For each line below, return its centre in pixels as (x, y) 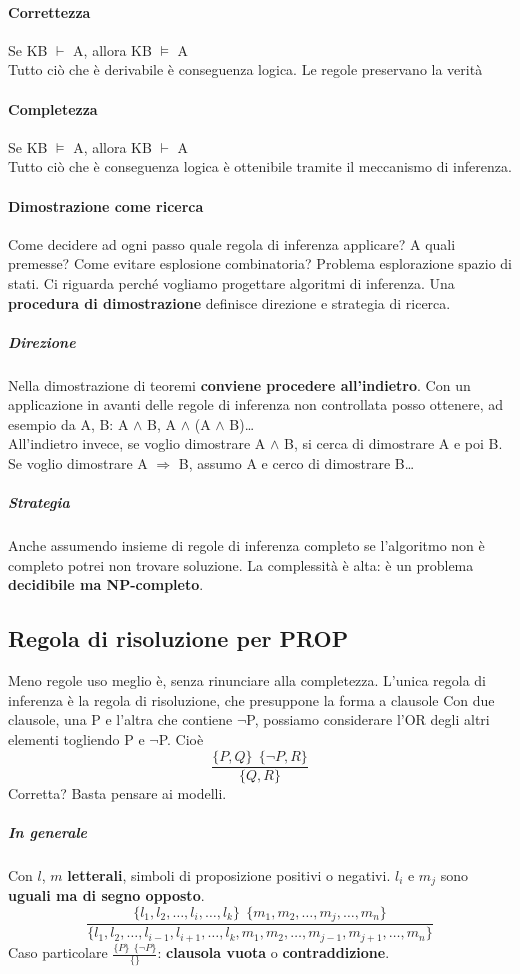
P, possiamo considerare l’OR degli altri (368, 719)
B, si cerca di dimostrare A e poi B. (393, 443)
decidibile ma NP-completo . (106, 584)
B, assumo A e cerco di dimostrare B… (296, 463)
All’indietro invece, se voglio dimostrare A (137, 443)
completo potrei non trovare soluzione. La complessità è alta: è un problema (241, 564)
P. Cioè (181, 739)
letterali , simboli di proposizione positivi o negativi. (229, 874)
